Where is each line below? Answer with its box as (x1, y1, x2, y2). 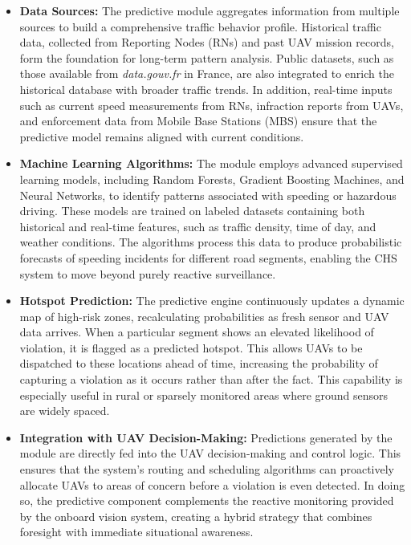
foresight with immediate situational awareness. (19, 523, 254, 540)
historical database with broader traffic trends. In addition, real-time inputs (19, 80, 393, 97)
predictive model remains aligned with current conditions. (19, 128, 304, 144)
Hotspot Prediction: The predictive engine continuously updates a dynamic (19, 292, 405, 309)
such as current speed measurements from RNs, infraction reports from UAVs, (19, 96, 404, 113)
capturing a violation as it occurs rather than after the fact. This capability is (19, 371, 403, 388)
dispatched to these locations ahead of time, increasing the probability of (19, 355, 378, 372)
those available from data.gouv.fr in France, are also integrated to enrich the (19, 65, 394, 82)
